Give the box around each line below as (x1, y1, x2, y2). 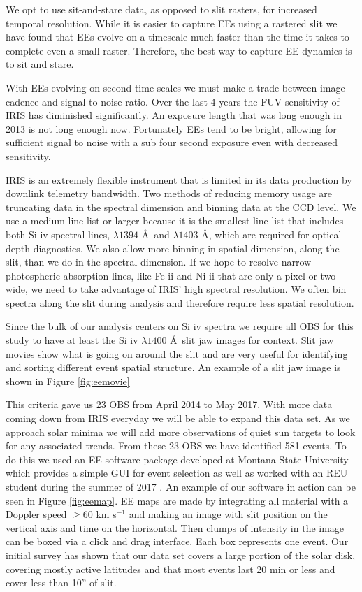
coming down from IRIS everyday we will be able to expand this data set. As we (6, 411, 350, 426)
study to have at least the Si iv (6, 333, 138, 347)
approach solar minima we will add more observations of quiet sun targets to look (6, 424, 356, 439)
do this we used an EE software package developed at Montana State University (6, 452, 349, 466)
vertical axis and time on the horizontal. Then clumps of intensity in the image (6, 520, 345, 535)
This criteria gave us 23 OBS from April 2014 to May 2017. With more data (6, 397, 333, 412)
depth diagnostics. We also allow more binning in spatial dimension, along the (6, 240, 340, 255)
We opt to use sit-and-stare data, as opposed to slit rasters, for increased (6, 2, 317, 16)
